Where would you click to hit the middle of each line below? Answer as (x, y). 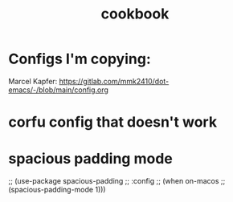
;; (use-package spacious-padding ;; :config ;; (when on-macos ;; (117, 181)
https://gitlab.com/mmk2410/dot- (114, 81)
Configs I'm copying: (80, 59)
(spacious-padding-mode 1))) (57, 190)
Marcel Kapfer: (33, 81)
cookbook (135, 14)
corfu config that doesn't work (113, 122)
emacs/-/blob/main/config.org (58, 90)
